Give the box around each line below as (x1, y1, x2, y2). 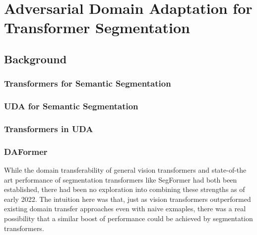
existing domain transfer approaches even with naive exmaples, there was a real (4, 203, 246, 214)
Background (4, 51, 67, 66)
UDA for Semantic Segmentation (4, 100, 138, 112)
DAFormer (4, 145, 48, 157)
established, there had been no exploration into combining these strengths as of (4, 184, 245, 194)
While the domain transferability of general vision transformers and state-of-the (4, 165, 247, 175)
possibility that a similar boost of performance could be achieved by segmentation (4, 213, 253, 224)
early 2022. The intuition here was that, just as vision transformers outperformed (4, 193, 251, 204)
